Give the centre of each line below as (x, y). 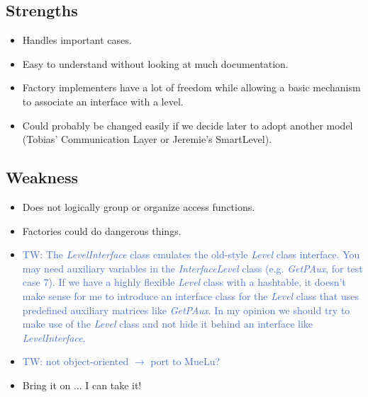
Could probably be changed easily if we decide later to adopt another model (188, 125)
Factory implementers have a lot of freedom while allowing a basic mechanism (191, 87)
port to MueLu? (185, 361)
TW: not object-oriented (76, 361)
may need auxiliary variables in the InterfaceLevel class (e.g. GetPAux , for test (193, 268)
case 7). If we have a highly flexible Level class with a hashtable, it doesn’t (184, 282)
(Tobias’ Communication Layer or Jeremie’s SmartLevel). (147, 139)
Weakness (42, 177)
